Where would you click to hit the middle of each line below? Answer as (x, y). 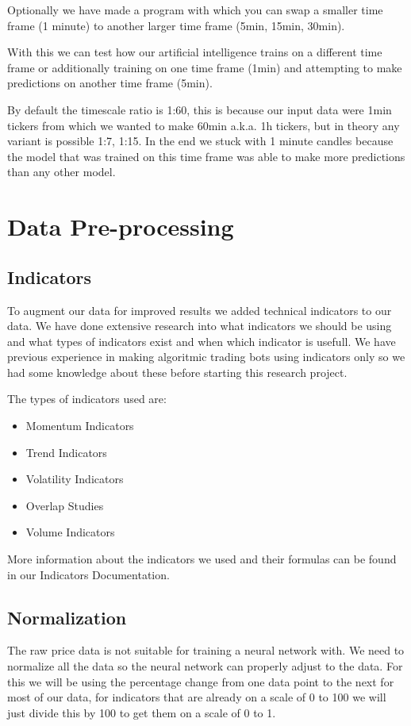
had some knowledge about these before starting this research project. (177, 372)
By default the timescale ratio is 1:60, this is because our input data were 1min (200, 109)
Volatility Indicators (75, 479)
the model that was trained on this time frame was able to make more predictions (206, 156)
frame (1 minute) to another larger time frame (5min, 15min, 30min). (176, 25)
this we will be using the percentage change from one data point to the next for (201, 681)
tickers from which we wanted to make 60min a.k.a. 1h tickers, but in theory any (204, 125)
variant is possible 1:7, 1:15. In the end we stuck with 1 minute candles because (200, 141)
